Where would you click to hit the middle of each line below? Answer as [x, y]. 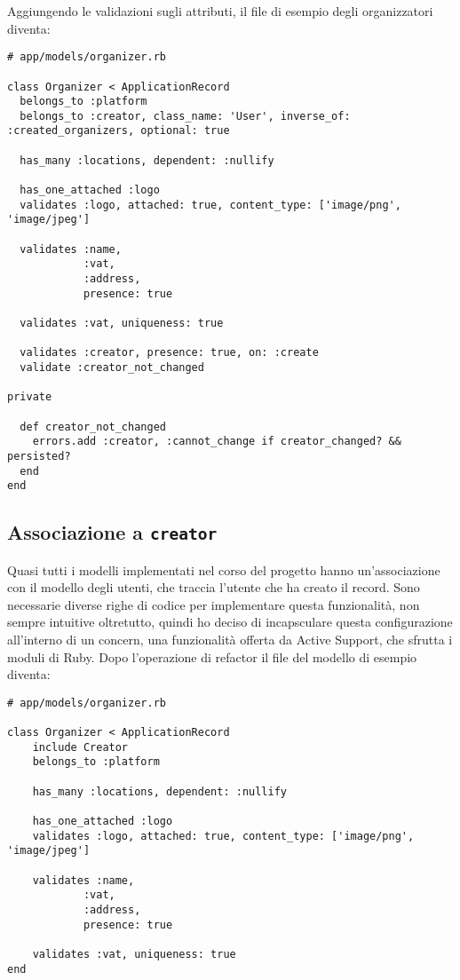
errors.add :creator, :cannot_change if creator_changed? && [217, 442]
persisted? [39, 456]
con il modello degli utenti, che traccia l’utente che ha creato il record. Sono [214, 587]
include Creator [80, 747]
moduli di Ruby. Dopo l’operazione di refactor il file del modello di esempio [212, 656]
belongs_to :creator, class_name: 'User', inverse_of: [185, 116]
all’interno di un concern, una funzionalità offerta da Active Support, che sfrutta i [230, 640]
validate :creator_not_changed [112, 367]
